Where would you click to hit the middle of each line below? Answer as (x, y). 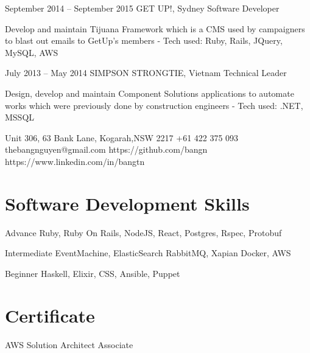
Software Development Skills (127, 203)
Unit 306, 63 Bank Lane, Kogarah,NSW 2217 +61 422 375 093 (122, 137)
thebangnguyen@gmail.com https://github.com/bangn (106, 149)
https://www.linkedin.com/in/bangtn (75, 161)
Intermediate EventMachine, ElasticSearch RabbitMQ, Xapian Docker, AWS (148, 253)
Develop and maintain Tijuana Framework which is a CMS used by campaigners (155, 28)
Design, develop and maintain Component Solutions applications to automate (150, 93)
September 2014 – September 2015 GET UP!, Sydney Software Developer (142, 8)
